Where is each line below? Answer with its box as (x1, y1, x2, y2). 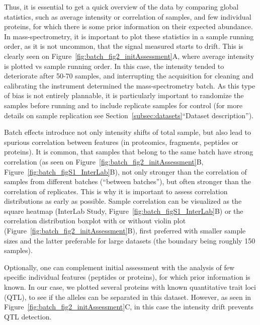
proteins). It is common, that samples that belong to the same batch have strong (4, 146, 253, 157)
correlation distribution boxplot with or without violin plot (4, 215, 186, 226)
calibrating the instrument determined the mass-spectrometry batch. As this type (4, 80, 255, 91)
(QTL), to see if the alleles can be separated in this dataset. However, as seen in (4, 291, 251, 302)
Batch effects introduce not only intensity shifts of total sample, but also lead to (4, 127, 251, 137)
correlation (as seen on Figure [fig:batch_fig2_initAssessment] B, (4, 156, 204, 167)
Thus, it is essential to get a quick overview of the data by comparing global (4, 2, 239, 12)
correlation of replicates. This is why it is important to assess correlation (4, 186, 228, 196)
